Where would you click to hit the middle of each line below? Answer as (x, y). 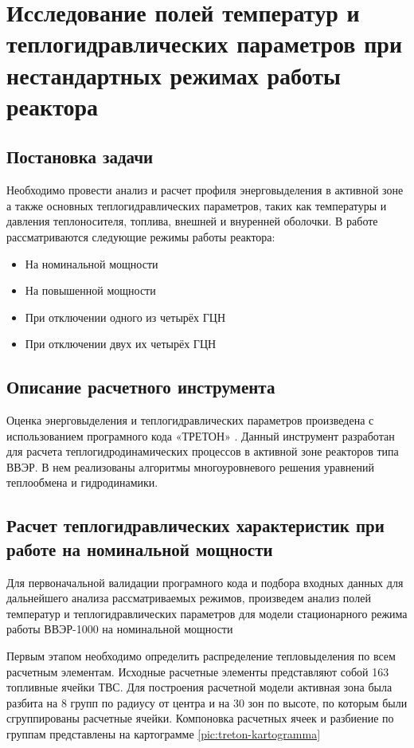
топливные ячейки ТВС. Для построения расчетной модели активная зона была (199, 687)
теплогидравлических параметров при (205, 43)
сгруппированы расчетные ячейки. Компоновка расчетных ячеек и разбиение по (200, 718)
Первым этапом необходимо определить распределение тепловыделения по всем (201, 656)
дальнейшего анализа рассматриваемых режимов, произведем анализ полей (189, 598)
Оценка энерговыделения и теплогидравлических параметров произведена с (190, 420)
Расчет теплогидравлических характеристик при (195, 525)
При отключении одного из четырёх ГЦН (125, 317)
